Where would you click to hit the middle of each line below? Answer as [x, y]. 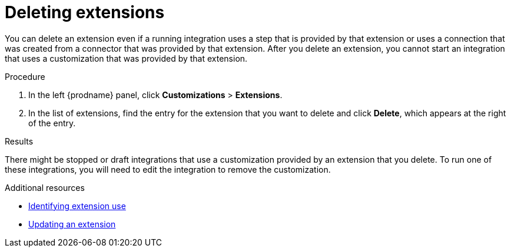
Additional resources [45, 187]
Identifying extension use [77, 206]
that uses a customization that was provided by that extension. [126, 58]
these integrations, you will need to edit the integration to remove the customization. [168, 169]
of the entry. [52, 123]
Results [19, 141]
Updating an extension [72, 224]
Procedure [25, 76]
